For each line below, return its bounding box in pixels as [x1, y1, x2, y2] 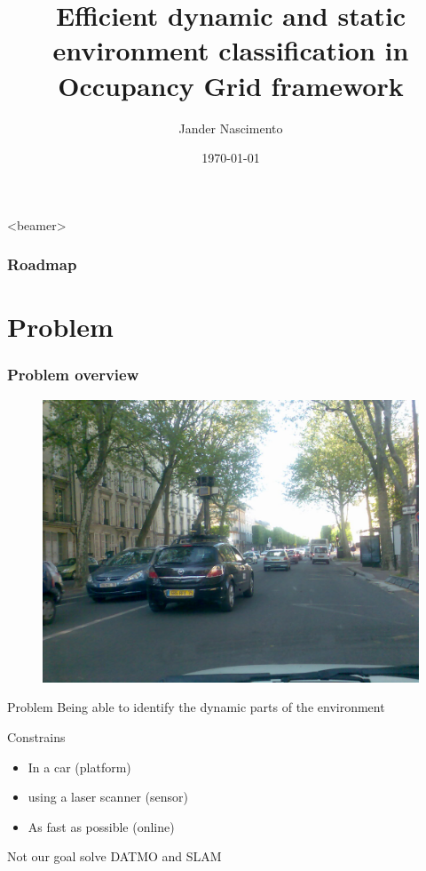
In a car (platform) [28, 757, 131, 776]
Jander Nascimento [178, 118, 283, 137]
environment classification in [52, 32, 409, 68]
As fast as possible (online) [28, 817, 175, 835]
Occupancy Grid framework [58, 67, 404, 103]
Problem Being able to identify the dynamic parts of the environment [7, 698, 385, 716]
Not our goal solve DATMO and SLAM [7, 847, 222, 866]
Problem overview [7, 364, 139, 386]
